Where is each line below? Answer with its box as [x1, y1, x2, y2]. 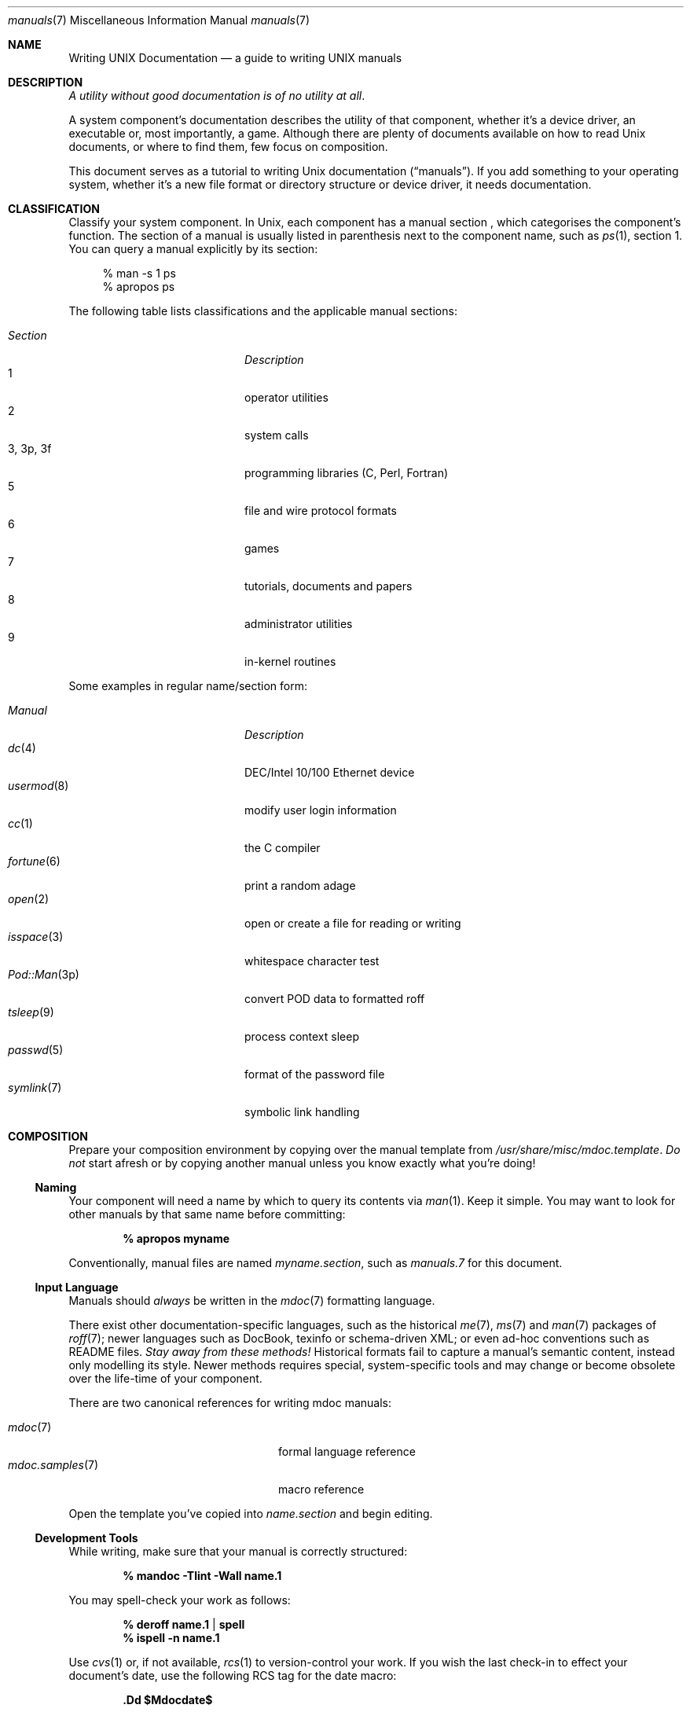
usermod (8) [8, 779, 69, 792]
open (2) [8, 892, 50, 906]
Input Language [35, 1280, 119, 1294]
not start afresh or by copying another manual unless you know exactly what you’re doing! [68, 1156, 536, 1170]
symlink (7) [8, 1081, 62, 1094]
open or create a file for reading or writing [244, 917, 461, 930]
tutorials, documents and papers [244, 579, 413, 593]
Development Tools [35, 1531, 138, 1545]
